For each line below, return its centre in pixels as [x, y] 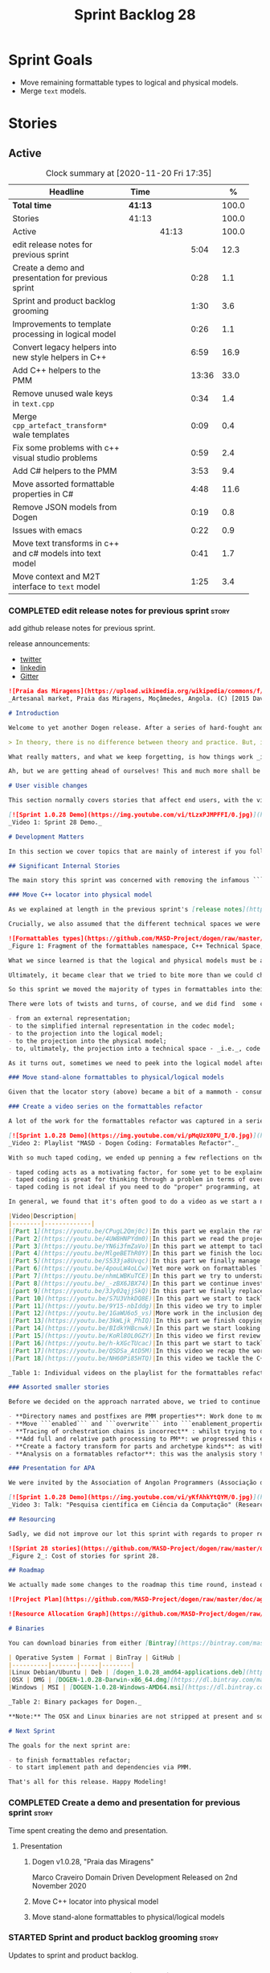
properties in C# [43, 494]
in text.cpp [33, 403]
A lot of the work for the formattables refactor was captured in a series [138, 1121]
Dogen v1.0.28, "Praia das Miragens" [93, 1861]
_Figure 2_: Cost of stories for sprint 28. [84, 1556]
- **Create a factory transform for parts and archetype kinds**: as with [136, 1446]
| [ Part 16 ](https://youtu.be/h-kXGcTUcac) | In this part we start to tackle [138, 1343]
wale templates [41, 435]
